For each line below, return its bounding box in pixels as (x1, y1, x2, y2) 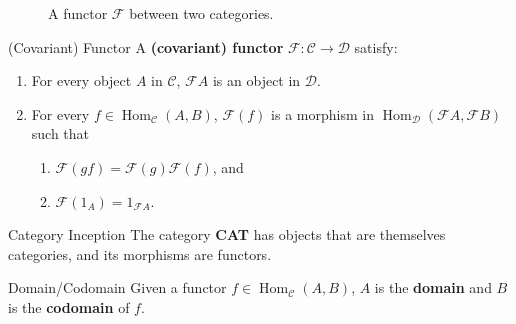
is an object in (212, 70, 301, 91)
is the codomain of (8, 296, 130, 317)
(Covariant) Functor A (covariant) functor (8, 36, 284, 57)
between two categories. (129, 3, 274, 23)
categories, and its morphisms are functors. (8, 243, 272, 264)
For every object (31, 70, 132, 91)
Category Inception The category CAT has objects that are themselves (8, 224, 446, 245)
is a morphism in (271, 103, 374, 124)
